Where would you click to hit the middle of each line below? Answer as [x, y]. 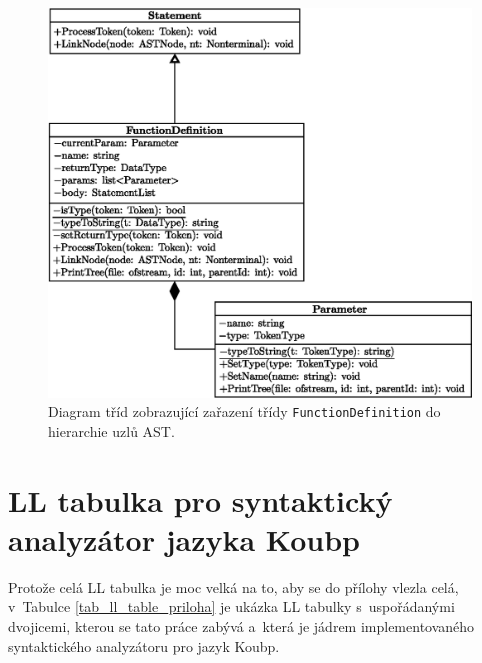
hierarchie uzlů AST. [111, 430]
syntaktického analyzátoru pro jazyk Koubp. [144, 645]
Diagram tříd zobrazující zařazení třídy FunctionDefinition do [244, 411]
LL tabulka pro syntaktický [200, 499]
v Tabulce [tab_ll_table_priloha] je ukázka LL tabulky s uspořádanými [231, 606]
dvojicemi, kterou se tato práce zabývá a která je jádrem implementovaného [241, 625]
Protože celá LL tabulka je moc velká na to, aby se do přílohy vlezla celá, [233, 586]
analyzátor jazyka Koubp [184, 538]
